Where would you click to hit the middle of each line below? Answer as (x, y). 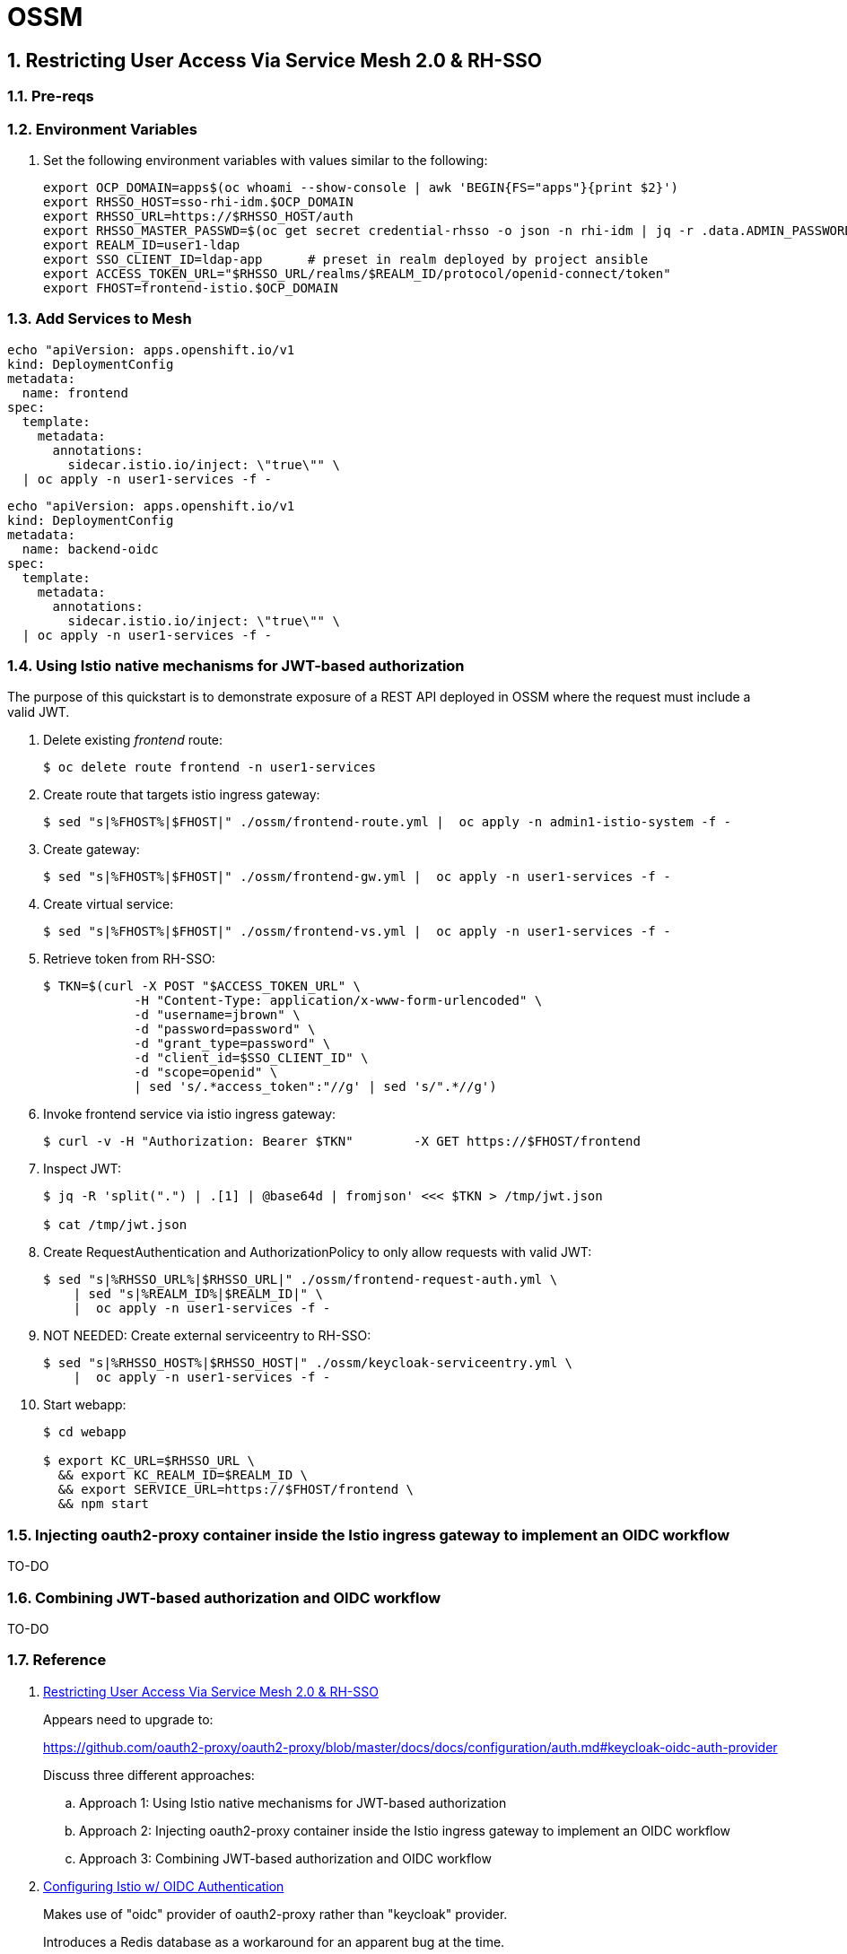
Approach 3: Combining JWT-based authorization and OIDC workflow (285, 1858)
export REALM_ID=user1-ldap (142, 244)
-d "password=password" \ (225, 1029)
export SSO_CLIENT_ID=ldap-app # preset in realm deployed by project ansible (346, 259)
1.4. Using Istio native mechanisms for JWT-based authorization (236, 666)
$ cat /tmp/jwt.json (115, 1225)
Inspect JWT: (82, 1169)
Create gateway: (92, 850)
